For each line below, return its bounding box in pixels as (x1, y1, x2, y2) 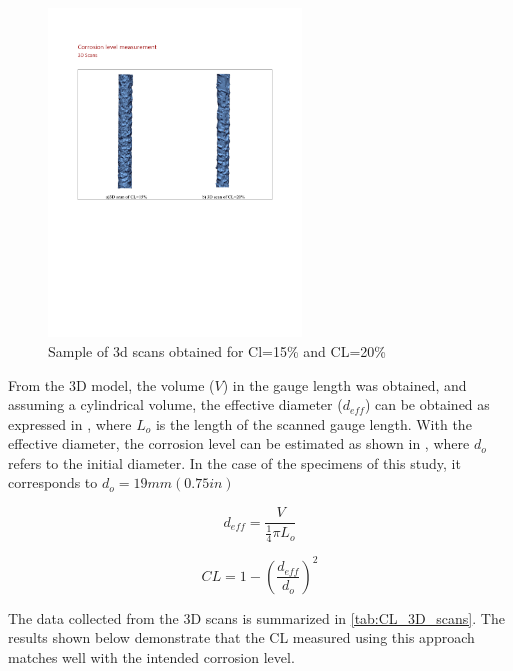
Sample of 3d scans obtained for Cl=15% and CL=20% (48, 340, 386, 361)
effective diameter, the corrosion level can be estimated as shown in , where (8, 433, 470, 454)
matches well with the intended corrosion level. (8, 647, 295, 667)
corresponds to (8, 472, 98, 493)
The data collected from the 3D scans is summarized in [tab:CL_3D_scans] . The (8, 607, 505, 628)
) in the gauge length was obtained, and (222, 374, 467, 395)
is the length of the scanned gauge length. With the (155, 413, 472, 434)
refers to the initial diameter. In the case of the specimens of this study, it (8, 452, 461, 473)
